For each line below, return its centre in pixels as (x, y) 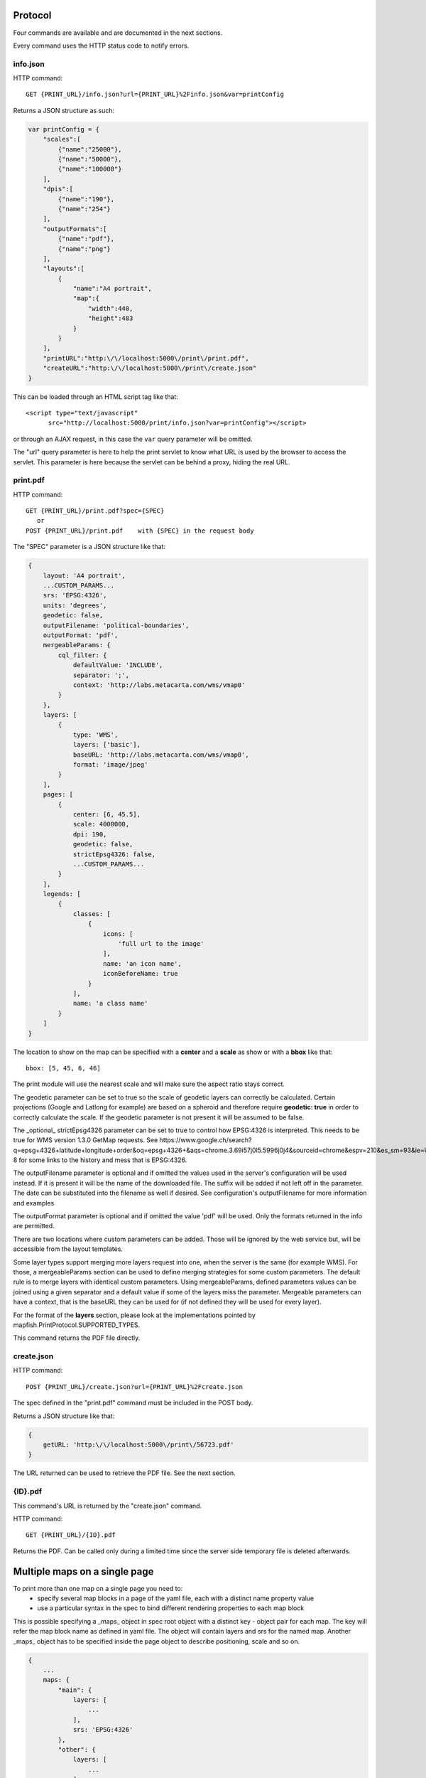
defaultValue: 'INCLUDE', (118, 665)
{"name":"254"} (84, 209)
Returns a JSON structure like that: (64, 1416)
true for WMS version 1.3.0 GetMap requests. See (86, 1140)
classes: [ (92, 914)
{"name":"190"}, (86, 199)
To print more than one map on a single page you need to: (98, 1588)
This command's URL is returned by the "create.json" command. (108, 1506)
